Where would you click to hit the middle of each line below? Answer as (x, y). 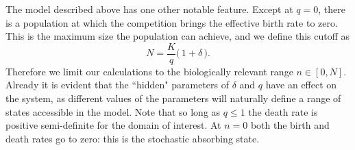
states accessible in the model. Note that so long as (113, 111)
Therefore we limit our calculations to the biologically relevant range (149, 71)
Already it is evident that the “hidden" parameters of (117, 85)
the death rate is (283, 111)
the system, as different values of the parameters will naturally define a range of (173, 98)
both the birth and (290, 125)
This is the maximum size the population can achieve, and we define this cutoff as (177, 36)
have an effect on (301, 85)
